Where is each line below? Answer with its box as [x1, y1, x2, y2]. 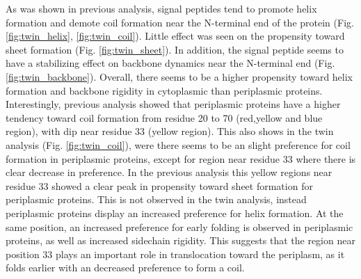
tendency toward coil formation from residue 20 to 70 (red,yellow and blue [6, 110, 323, 125]
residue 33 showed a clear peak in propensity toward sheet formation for [6, 178, 313, 193]
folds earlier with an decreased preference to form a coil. [6, 260, 245, 275]
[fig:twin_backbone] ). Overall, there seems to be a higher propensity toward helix [6, 69, 353, 83]
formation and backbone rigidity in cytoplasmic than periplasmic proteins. [6, 83, 323, 97]
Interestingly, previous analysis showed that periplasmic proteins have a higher [6, 97, 341, 111]
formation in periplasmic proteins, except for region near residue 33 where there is [6, 151, 356, 166]
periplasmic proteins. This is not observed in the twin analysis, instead [6, 192, 307, 207]
